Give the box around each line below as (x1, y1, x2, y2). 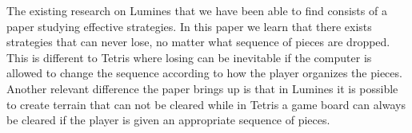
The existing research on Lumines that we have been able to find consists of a (6, 2, 387, 18)
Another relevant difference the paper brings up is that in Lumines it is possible (6, 80, 398, 96)
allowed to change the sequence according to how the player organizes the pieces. (6, 65, 402, 81)
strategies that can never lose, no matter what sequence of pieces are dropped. (6, 33, 390, 50)
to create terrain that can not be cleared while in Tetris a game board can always (6, 96, 406, 112)
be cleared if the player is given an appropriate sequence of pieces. (6, 111, 330, 128)
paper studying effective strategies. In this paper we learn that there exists (6, 18, 372, 34)
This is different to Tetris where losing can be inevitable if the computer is (6, 49, 372, 65)
